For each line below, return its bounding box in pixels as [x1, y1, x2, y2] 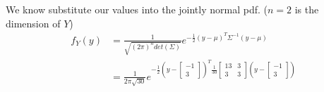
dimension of [6, 15, 61, 30]
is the [294, 2, 319, 16]
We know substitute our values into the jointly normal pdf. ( [6, 2, 268, 16]
